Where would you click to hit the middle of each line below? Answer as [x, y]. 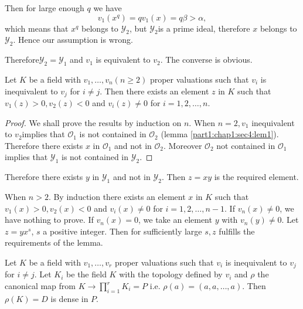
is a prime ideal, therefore [204, 28]
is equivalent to [123, 60]
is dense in [69, 298]
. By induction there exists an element [117, 196]
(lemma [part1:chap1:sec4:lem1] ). [220, 134]
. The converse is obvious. [206, 60]
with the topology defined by [171, 274]
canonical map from [40, 286]
